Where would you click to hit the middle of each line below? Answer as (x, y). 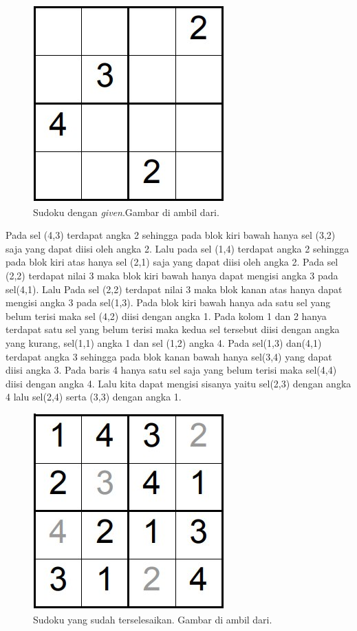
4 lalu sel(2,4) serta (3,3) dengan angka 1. (94, 397)
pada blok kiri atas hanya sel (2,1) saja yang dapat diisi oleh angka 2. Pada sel (172, 262)
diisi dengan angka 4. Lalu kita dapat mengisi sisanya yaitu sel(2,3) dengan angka (178, 383)
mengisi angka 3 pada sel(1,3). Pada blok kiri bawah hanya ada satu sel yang (168, 302)
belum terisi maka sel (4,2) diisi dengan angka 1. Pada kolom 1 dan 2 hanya (166, 315)
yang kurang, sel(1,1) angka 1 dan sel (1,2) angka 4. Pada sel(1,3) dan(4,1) (164, 342)
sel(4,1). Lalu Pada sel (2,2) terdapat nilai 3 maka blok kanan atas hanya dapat (174, 289)
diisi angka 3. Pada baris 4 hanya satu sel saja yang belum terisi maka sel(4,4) (171, 370)
